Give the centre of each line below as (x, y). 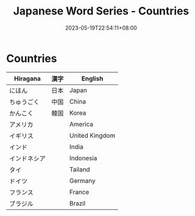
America (81, 124)
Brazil (78, 203)
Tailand (80, 169)
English (92, 78)
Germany (82, 180)
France (79, 192)
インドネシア (28, 158)
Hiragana (27, 78)
